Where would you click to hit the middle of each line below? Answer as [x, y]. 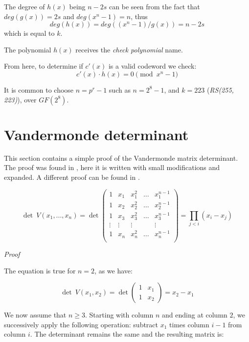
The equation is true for [40, 270]
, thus [139, 16]
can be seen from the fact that [155, 6]
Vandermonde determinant [96, 134]
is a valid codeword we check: [152, 66]
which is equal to [29, 33]
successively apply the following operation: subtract [81, 324]
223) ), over [20, 99]
